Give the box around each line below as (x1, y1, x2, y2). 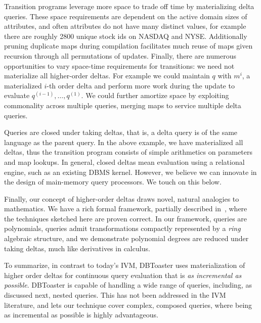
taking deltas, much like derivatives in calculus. (4, 243, 150, 253)
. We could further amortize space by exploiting (81, 90, 229, 101)
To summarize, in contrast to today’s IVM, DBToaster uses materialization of (4, 260, 245, 270)
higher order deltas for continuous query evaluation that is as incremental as (4, 269, 242, 280)
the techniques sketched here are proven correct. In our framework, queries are (4, 213, 247, 223)
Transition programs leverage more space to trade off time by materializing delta (4, 1, 254, 11)
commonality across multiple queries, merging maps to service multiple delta (4, 100, 241, 110)
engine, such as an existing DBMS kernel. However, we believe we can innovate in (4, 166, 257, 177)
